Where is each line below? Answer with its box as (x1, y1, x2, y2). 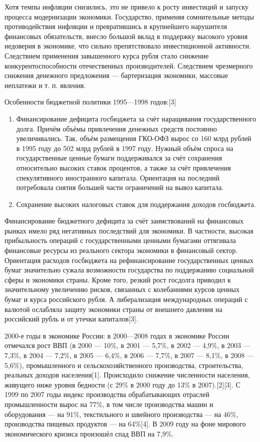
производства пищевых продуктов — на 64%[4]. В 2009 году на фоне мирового (4, 418, 246, 429)
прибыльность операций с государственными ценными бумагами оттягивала (4, 235, 236, 245)
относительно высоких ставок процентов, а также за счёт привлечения (16, 162, 231, 172)
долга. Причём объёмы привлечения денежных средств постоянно (16, 123, 217, 133)
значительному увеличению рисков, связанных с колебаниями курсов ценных (4, 284, 240, 294)
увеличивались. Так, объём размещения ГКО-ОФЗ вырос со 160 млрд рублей (16, 133, 251, 143)
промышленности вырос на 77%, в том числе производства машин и (4, 398, 213, 409)
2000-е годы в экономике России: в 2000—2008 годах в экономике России (4, 330, 229, 340)
